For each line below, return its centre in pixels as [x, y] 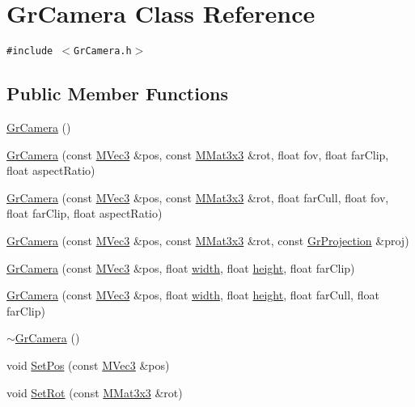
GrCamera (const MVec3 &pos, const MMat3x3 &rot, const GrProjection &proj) [208, 240]
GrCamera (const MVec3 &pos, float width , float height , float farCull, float [193, 295]
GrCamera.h [103, 51]
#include [30, 51]
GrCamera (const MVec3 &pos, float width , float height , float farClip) [181, 267]
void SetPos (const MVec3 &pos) [88, 365]
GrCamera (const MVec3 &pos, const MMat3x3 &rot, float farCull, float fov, [198, 197]
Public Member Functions [117, 93]
